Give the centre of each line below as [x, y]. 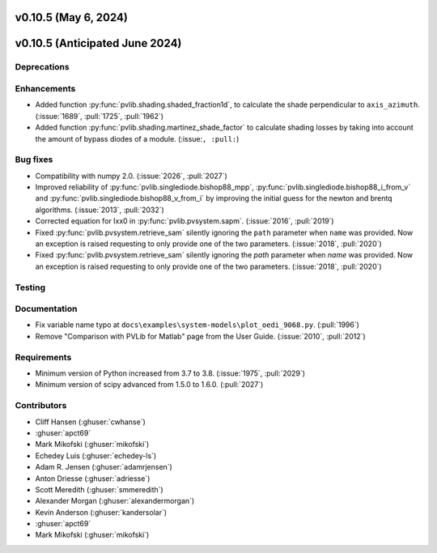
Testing [30, 287]
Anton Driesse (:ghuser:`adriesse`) [93, 479]
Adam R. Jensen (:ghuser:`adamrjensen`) [104, 467]
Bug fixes [34, 160]
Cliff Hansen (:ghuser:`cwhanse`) [90, 422]
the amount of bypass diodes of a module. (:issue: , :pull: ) [137, 138]
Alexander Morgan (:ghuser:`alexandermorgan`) [115, 501]
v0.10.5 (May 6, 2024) [72, 17]
